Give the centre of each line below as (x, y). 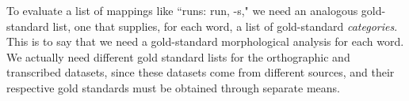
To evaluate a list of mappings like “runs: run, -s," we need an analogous (182, 10)
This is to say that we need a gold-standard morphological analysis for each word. (205, 41)
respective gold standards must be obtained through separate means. (174, 87)
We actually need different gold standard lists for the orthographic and (178, 56)
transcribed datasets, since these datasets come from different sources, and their (201, 72)
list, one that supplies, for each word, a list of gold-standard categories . (225, 26)
